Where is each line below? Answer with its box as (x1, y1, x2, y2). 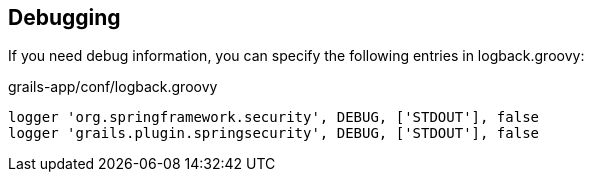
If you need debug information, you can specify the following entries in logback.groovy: (8, 47, 585, 65)
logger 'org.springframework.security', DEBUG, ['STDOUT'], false (8, 109, 540, 126)
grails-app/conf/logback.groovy (8, 78, 218, 96)
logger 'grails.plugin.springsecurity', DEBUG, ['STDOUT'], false (8, 125, 540, 142)
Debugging (8, 5, 121, 30)
